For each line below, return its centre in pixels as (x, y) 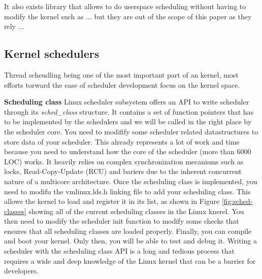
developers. (21, 271)
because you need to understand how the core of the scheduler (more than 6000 (128, 151)
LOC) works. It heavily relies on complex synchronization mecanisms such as (124, 161)
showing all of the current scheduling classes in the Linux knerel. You (136, 211)
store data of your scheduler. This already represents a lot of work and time (122, 141)
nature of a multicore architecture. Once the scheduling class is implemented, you (131, 181)
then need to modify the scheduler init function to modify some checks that (122, 221)
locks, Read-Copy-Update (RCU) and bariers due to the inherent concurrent (123, 171)
